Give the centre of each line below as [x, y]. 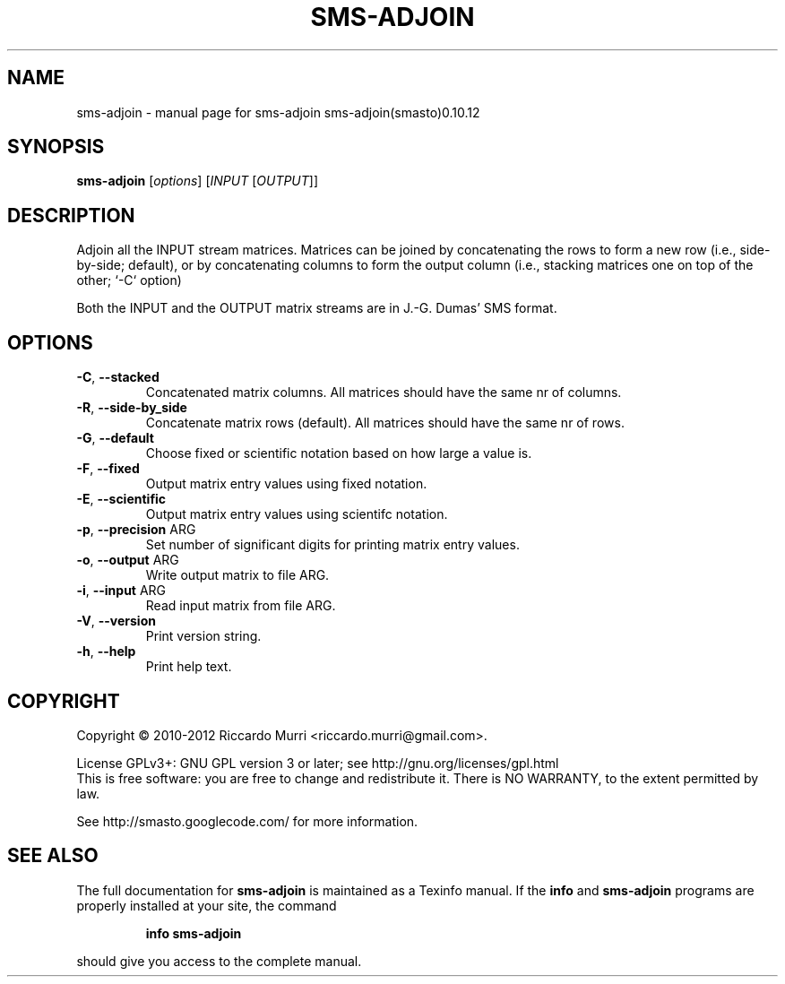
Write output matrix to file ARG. [237, 575]
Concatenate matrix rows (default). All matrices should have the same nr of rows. [385, 423]
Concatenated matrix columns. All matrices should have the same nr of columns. [384, 393]
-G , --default [115, 438]
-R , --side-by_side [132, 408]
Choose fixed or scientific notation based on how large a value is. [339, 453]
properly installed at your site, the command [207, 905]
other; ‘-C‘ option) [129, 281]
